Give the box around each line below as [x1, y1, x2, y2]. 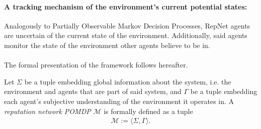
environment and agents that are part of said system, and [4, 86, 182, 96]
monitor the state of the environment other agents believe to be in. [4, 39, 210, 50]
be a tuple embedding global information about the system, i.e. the [24, 76, 231, 86]
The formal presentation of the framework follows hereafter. [4, 59, 188, 70]
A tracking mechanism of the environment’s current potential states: [4, 1, 247, 11]
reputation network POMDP [4, 105, 91, 116]
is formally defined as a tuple [104, 105, 193, 116]
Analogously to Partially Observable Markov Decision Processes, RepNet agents [4, 20, 250, 30]
